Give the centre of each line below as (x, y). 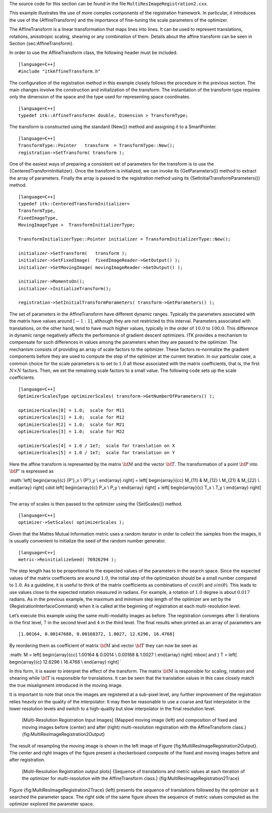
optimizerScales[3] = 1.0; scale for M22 (72, 432)
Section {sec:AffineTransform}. (42, 43)
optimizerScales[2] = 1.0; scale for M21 (72, 424)
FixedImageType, (38, 218)
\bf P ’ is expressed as (31, 471)
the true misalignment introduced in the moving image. (66, 685)
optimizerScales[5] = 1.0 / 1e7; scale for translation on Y (97, 453)
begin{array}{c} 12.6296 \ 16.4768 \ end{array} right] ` (65, 662)
